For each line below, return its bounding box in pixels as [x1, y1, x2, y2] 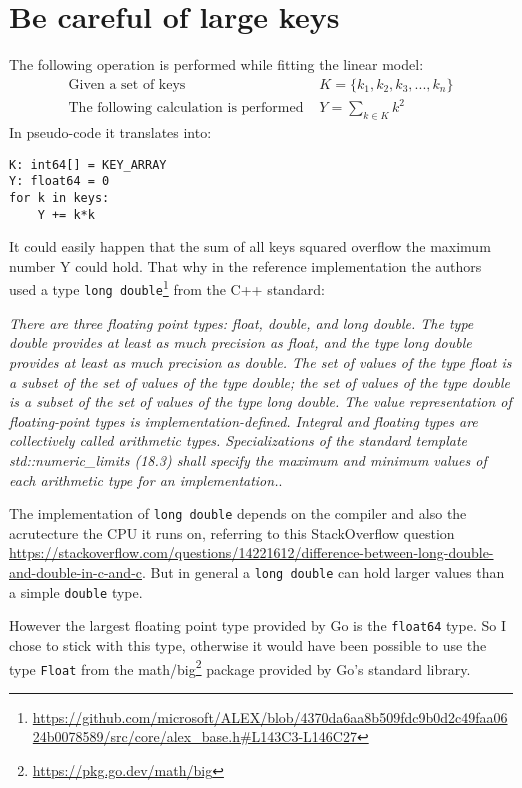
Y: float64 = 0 [9, 174, 110, 189]
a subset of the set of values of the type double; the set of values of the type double [9, 371, 510, 392]
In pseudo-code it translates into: [9, 122, 212, 143]
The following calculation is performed [68, 101, 304, 116]
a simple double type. [9, 581, 143, 602]
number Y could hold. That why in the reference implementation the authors [9, 255, 482, 276]
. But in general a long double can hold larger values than [142, 561, 505, 582]
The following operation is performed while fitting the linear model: [9, 54, 424, 75]
